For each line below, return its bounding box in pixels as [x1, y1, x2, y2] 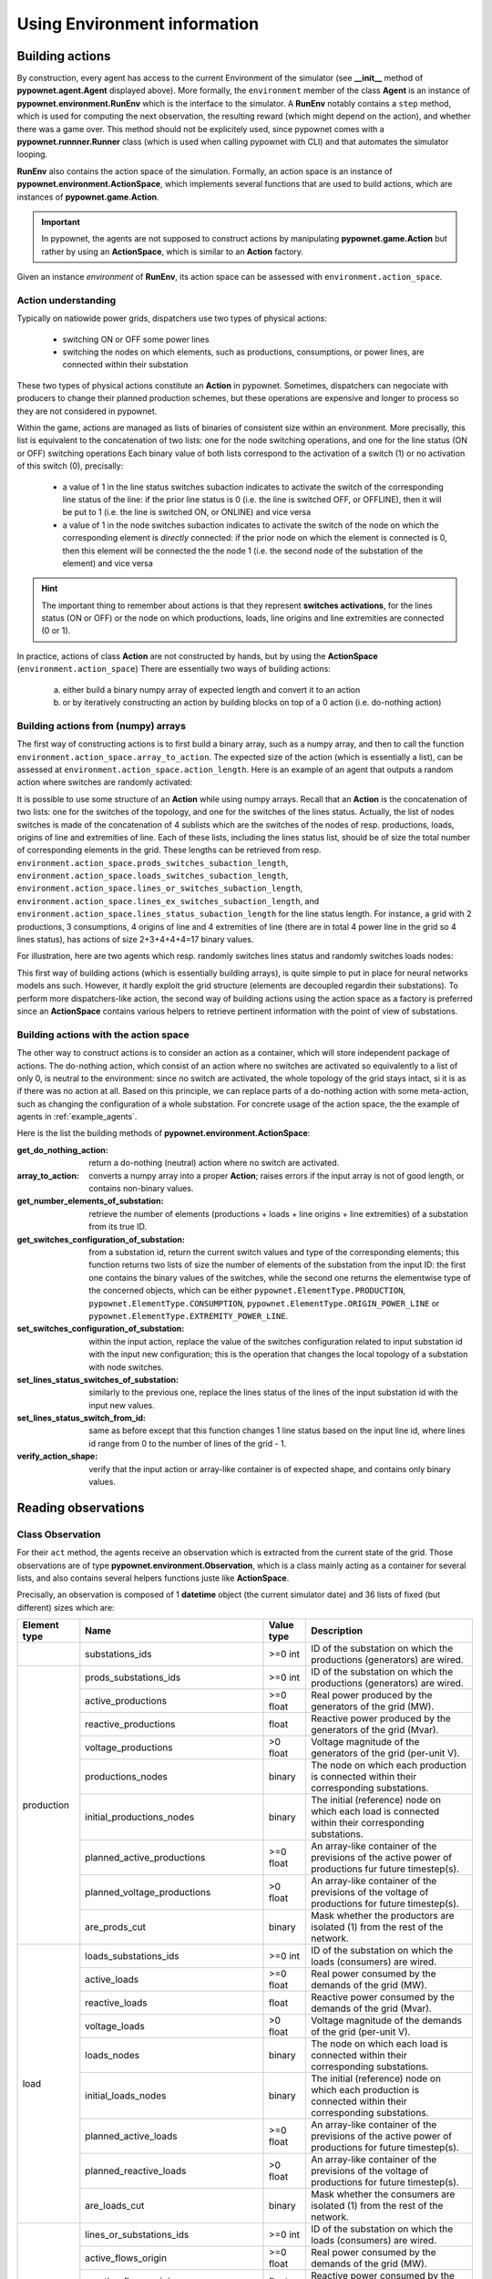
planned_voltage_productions [85, 1886, 211, 1899]
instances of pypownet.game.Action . [16, 191, 159, 202]
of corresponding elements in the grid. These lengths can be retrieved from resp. [16, 844, 322, 856]
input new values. [88, 1399, 155, 1410]
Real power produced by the [311, 1689, 433, 1702]
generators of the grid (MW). [311, 1700, 435, 1713]
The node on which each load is [311, 2037, 448, 2050]
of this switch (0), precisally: [16, 460, 124, 471]
